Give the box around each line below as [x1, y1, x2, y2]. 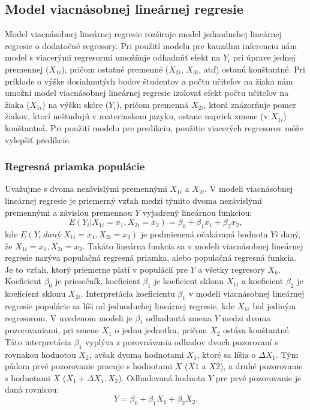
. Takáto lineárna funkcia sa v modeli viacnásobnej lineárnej [82, 239, 303, 252]
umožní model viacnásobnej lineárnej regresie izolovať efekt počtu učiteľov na [5, 86, 289, 99]
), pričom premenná [116, 98, 189, 110]
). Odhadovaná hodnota [118, 371, 206, 384]
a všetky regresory [198, 263, 265, 275]
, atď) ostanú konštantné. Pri [198, 62, 305, 75]
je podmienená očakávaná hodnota [140, 227, 268, 240]
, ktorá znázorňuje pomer [203, 98, 296, 110]
